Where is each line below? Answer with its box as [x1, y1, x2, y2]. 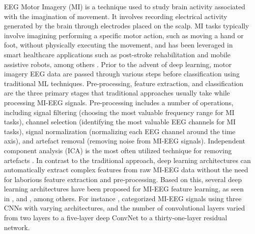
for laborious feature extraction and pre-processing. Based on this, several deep [4, 174, 242, 184]
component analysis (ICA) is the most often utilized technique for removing [4, 145, 232, 155]
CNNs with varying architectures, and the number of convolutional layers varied [4, 203, 245, 213]
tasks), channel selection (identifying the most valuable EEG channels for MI [4, 117, 236, 127]
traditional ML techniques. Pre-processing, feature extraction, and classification [4, 78, 244, 88]
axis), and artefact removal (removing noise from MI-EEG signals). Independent [4, 136, 245, 146]
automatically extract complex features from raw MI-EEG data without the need [4, 164, 248, 175]
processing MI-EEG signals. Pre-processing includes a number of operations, [4, 97, 234, 107]
